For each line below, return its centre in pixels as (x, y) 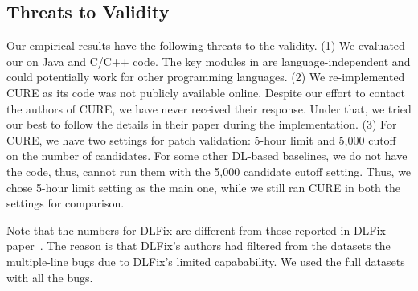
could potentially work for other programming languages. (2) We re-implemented (206, 77)
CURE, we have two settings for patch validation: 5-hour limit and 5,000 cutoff (201, 139)
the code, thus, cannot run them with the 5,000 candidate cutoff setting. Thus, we (209, 171)
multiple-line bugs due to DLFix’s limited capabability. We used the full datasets (206, 261)
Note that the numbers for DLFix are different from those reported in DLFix (196, 230)
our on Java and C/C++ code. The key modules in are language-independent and (209, 61)
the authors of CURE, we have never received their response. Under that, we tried (209, 108)
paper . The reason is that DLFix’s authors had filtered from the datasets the (199, 246)
